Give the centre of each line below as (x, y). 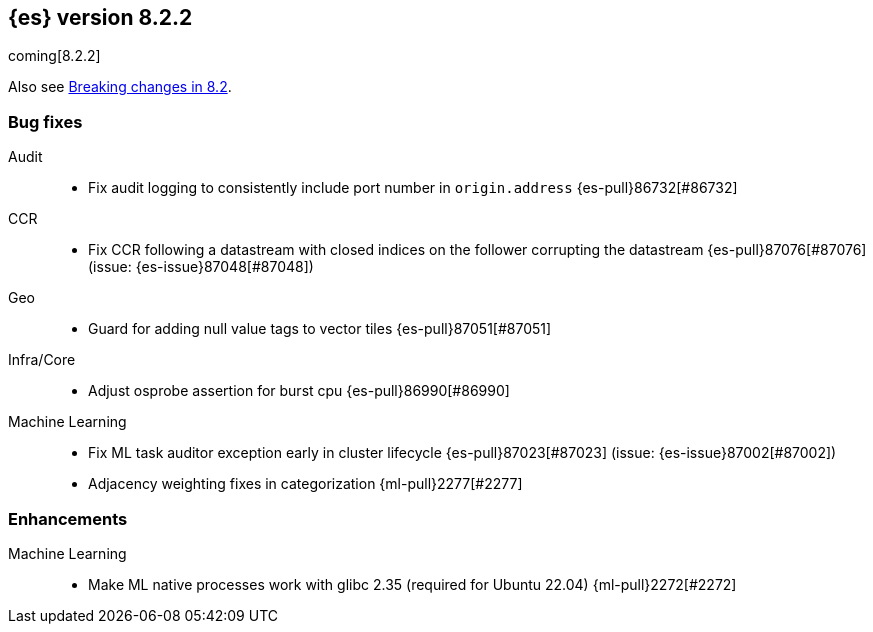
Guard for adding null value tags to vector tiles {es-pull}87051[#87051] (320, 329)
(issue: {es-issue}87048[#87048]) (201, 267)
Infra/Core (42, 360)
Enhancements (68, 518)
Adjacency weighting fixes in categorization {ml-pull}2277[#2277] (305, 484)
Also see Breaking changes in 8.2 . (120, 87)
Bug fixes (45, 121)
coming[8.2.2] (54, 56)
